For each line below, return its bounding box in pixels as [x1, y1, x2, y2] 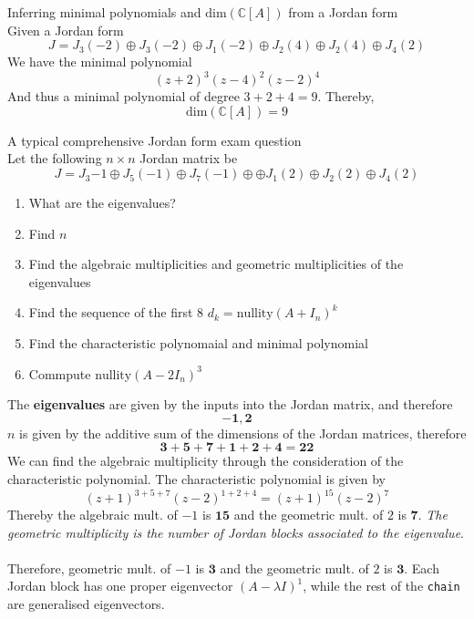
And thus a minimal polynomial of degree [7, 87, 240, 106]
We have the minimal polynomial [7, 52, 192, 71]
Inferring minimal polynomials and [7, 3, 201, 21]
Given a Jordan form [7, 20, 124, 39]
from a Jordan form [288, 3, 398, 21]
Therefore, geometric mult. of [7, 558, 171, 577]
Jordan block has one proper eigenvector [7, 576, 233, 595]
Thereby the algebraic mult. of [7, 505, 178, 524]
